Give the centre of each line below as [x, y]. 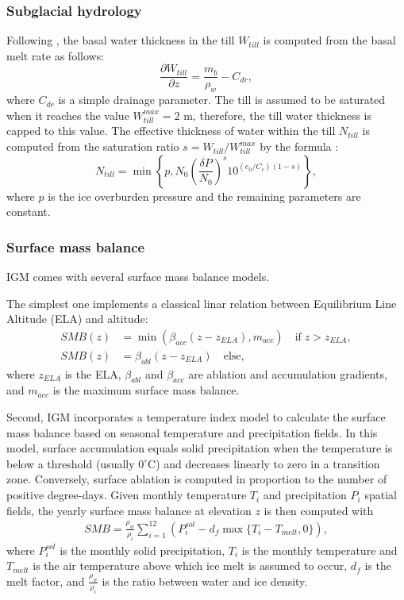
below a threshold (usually [71, 463]
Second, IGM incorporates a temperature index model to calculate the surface [196, 417]
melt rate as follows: [56, 55]
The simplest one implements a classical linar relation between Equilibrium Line [202, 303]
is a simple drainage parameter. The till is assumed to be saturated [222, 100]
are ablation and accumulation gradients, [288, 373]
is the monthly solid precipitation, [142, 550]
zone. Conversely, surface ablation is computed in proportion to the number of [197, 479]
